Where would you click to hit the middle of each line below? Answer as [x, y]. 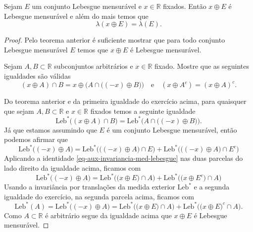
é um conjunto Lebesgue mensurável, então [172, 129]
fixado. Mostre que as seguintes [202, 66]
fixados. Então [185, 6]
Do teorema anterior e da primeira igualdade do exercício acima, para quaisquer [125, 101]
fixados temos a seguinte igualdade [143, 111]
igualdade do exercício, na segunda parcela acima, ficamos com [99, 196]
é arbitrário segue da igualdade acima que [108, 215]
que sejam [19, 111]
